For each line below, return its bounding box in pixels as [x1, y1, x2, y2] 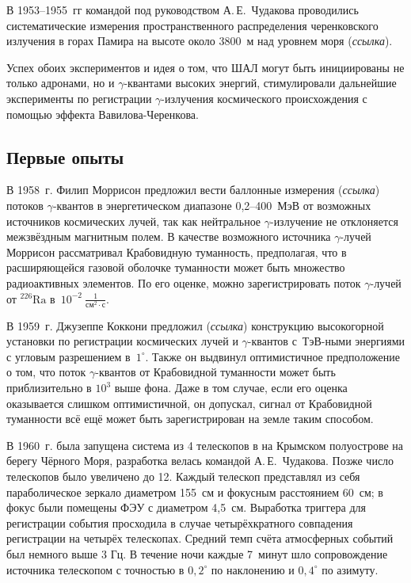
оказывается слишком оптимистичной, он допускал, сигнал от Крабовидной [6, 394, 372, 411]
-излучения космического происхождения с [161, 90, 367, 106]
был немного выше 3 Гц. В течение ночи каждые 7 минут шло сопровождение [6, 545, 388, 562]
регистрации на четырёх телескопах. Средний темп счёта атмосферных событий [6, 530, 394, 547]
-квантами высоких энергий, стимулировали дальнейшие [124, 74, 397, 91]
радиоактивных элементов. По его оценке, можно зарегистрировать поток [6, 274, 361, 291]
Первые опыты [6, 144, 124, 169]
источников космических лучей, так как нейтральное [6, 212, 261, 229]
